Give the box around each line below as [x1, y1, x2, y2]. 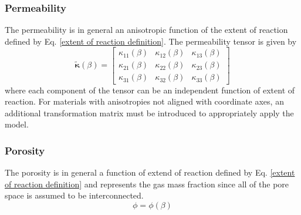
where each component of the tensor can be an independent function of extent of [5, 83, 295, 96]
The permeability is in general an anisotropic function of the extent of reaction [5, 23, 288, 36]
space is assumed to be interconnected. [5, 189, 144, 201]
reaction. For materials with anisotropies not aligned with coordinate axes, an [5, 95, 284, 107]
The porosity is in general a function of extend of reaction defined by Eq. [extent [5, 166, 295, 179]
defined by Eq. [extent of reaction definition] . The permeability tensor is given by [5, 35, 297, 47]
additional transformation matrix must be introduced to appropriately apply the [5, 106, 294, 119]
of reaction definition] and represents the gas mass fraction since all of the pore [5, 177, 289, 190]
